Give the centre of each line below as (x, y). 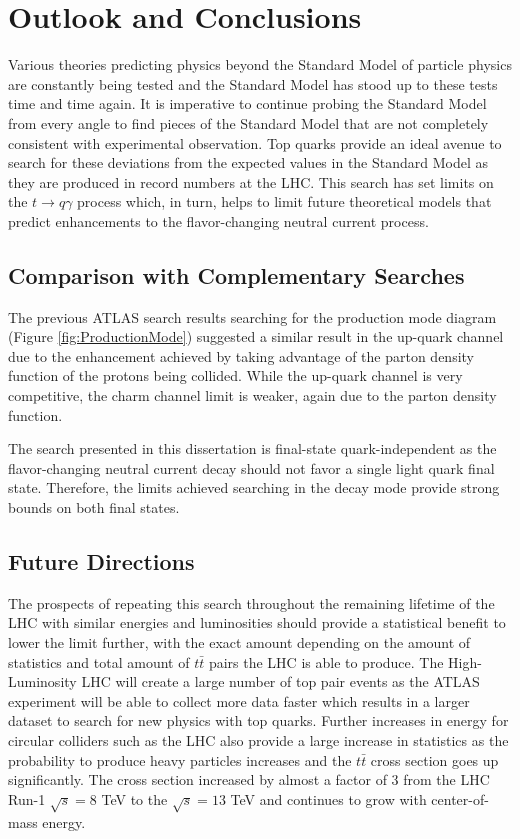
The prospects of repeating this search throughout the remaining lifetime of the (251, 602)
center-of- (460, 798)
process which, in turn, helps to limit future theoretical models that (284, 201)
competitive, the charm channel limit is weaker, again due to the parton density (252, 395)
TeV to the (134, 798)
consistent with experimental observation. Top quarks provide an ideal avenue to (255, 142)
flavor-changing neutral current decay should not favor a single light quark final (251, 467)
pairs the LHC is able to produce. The (326, 661)
